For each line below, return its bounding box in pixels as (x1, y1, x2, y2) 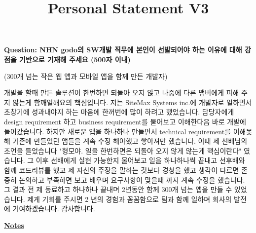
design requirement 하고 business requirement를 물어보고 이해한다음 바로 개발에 (4, 116, 246, 126)
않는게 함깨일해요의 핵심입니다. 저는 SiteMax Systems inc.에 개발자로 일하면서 (12, 97, 252, 107)
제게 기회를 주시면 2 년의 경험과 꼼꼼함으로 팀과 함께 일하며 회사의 (27, 194, 232, 204)
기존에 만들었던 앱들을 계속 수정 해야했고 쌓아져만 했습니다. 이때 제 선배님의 (12, 136, 248, 146)
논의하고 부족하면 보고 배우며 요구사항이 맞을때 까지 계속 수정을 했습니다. (19, 174, 245, 185)
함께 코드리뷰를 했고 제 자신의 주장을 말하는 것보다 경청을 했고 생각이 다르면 (4, 164, 239, 175)
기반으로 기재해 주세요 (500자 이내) (19, 54, 131, 64)
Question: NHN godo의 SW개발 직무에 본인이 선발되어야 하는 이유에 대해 (4, 44, 242, 55)
